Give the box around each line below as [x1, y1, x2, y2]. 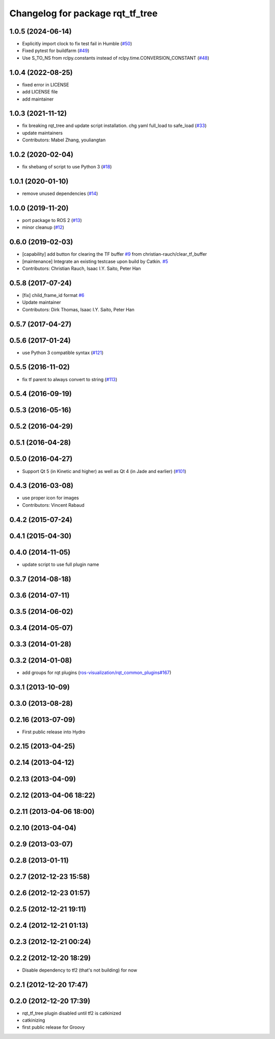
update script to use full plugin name [22, 561, 99, 567]
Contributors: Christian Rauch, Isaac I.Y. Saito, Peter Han [22, 265, 141, 271]
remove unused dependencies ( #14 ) [22, 190, 98, 196]
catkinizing [22, 1017, 45, 1023]
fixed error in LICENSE [22, 82, 69, 88]
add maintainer [22, 96, 54, 102]
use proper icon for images [22, 495, 79, 501]
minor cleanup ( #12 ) [22, 225, 65, 231]
